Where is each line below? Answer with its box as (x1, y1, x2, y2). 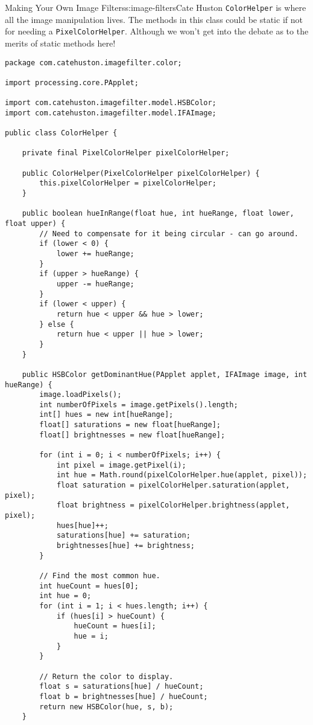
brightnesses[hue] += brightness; (56, 541, 195, 550)
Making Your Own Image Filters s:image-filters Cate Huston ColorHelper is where (5, 1, 306, 13)
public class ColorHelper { (5, 129, 118, 138)
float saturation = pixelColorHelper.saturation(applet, (56, 481, 290, 490)
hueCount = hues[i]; (74, 622, 156, 631)
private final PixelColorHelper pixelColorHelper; (22, 149, 230, 158)
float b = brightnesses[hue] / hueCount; (39, 692, 208, 701)
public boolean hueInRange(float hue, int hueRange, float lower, (22, 209, 294, 218)
